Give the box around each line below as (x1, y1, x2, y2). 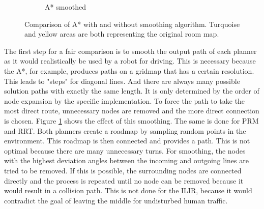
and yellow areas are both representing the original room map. (24, 28, 219, 39)
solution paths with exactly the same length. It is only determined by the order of (4, 85, 259, 96)
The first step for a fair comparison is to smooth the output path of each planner (4, 45, 257, 56)
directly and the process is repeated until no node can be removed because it (4, 175, 244, 186)
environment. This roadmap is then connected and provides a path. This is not (4, 135, 250, 146)
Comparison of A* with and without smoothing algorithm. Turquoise (24, 18, 240, 29)
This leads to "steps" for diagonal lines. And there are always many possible (4, 75, 240, 86)
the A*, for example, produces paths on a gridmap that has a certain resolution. (4, 65, 254, 76)
